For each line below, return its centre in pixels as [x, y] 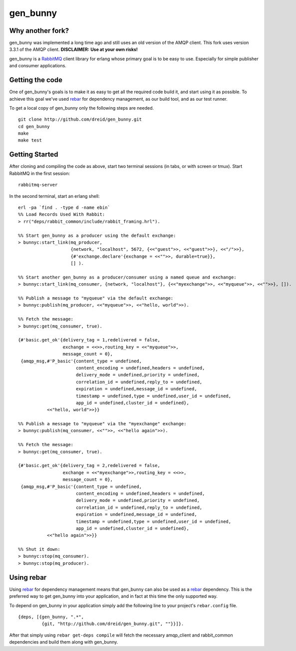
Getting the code [36, 80]
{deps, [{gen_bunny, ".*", [51, 617]
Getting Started [34, 155]
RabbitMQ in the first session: [39, 173]
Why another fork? [39, 31]
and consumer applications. [38, 66]
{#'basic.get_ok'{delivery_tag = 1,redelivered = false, [89, 340]
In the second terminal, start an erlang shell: [54, 196]
